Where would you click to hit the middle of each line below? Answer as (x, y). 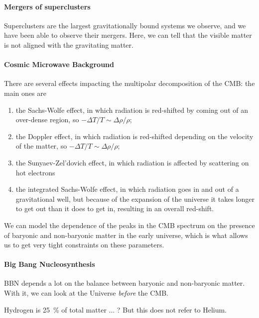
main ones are (25, 93)
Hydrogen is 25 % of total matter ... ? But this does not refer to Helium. (116, 309)
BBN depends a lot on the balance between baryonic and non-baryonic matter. (125, 283)
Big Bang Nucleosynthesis (50, 264)
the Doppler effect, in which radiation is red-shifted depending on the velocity (134, 136)
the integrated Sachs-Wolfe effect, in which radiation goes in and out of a (127, 189)
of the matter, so (41, 146)
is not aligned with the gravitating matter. (69, 44)
